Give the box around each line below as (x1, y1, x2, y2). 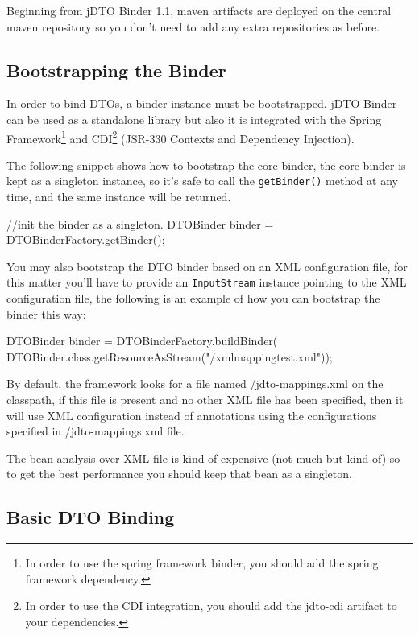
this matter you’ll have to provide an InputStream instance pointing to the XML (6, 274, 407, 291)
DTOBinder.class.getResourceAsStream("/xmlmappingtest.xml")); (6, 348, 333, 365)
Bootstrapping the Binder (6, 57, 226, 82)
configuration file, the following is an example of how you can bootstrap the (6, 290, 380, 307)
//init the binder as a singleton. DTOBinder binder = (6, 215, 274, 232)
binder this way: (6, 305, 86, 322)
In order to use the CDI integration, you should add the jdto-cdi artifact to (25, 597, 397, 614)
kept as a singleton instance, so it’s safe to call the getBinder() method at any (6, 172, 398, 189)
